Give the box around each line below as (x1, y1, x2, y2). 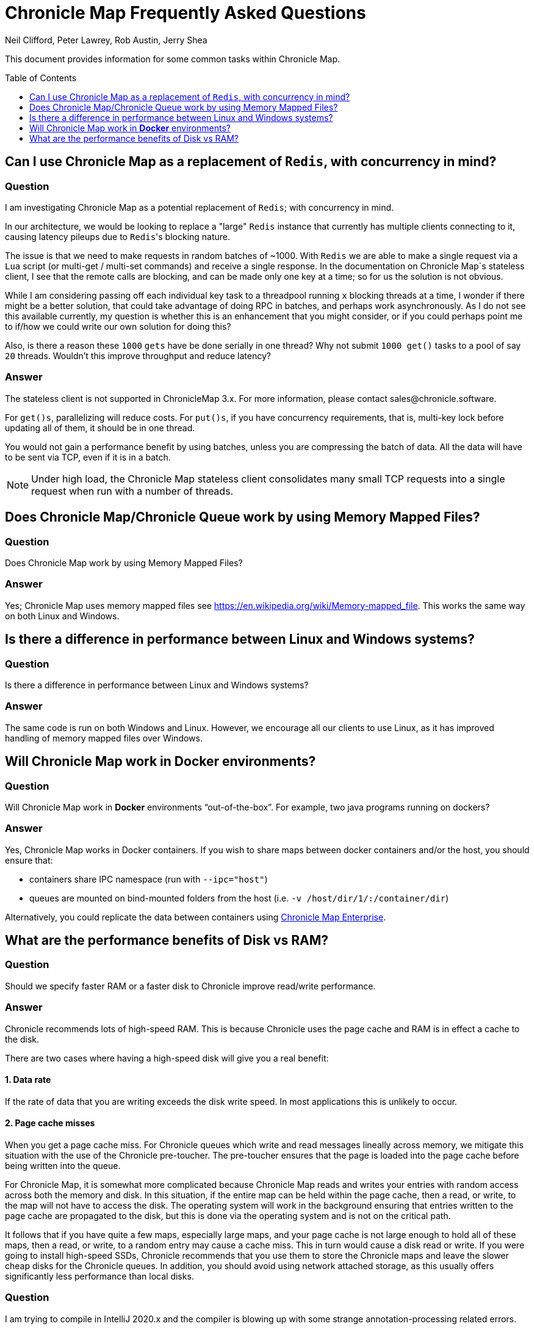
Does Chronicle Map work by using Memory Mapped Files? (5, 557, 243, 568)
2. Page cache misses (5, 1118, 95, 1129)
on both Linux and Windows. (5, 610, 120, 621)
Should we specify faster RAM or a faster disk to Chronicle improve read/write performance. (5, 980, 376, 991)
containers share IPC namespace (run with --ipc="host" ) (29, 873, 268, 884)
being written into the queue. (5, 1160, 121, 1171)
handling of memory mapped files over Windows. (5, 732, 203, 743)
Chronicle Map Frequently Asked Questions (5, 2, 366, 23)
